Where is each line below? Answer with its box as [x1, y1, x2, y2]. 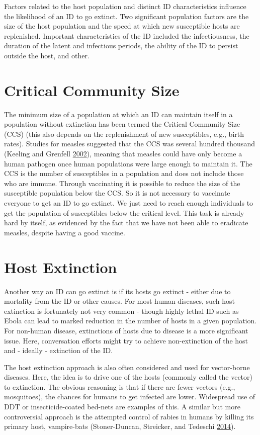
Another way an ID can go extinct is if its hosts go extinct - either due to [4, 286, 231, 296]
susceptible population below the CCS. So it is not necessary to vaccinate [4, 188, 230, 198]
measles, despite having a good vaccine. [4, 227, 125, 237]
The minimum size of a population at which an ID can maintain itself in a [4, 109, 233, 119]
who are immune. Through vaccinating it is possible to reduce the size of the [4, 178, 240, 188]
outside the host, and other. [4, 50, 90, 60]
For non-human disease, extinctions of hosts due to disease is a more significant [4, 325, 248, 335]
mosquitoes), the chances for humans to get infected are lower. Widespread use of [4, 391, 255, 402]
